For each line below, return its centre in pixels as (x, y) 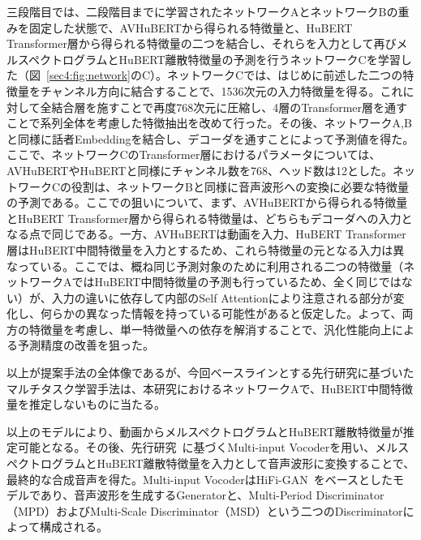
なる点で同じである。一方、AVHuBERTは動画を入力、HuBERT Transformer (206, 234)
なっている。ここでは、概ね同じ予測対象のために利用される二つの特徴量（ (205, 266)
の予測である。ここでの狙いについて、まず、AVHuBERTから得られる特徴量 (207, 202)
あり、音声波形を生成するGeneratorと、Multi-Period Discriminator (212, 495)
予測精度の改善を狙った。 (86, 345)
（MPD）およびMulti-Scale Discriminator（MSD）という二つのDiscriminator (205, 510)
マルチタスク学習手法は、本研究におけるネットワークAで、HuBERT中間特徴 (210, 388)
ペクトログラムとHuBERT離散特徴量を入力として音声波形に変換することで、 (211, 463)
